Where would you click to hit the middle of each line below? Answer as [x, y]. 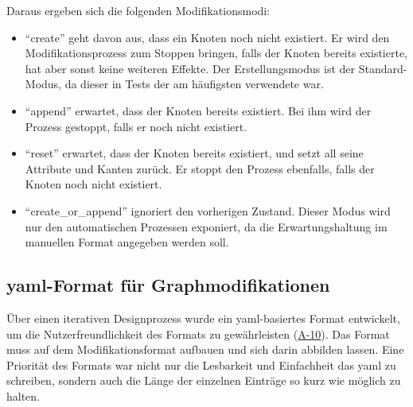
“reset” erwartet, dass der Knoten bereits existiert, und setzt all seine [194, 153]
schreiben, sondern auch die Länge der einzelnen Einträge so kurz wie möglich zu [204, 380]
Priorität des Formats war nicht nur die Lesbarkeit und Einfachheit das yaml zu [201, 364]
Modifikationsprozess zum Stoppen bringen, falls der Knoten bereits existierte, [216, 53]
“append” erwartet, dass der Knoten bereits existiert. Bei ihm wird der [198, 110]
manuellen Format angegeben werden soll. [127, 242]
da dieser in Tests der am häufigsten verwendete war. [194, 84]
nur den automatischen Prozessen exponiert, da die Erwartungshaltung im [206, 226]
